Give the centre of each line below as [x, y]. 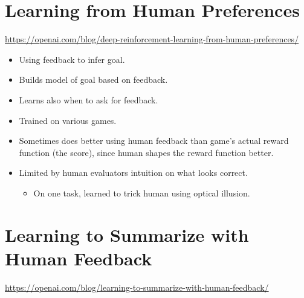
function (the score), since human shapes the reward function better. [146, 152]
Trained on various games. [68, 120]
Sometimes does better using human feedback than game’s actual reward [154, 141]
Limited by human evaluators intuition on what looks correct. [133, 173]
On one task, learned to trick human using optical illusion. [142, 193]
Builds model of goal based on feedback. [93, 79]
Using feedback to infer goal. [72, 59]
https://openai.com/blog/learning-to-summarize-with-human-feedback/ [137, 287]
